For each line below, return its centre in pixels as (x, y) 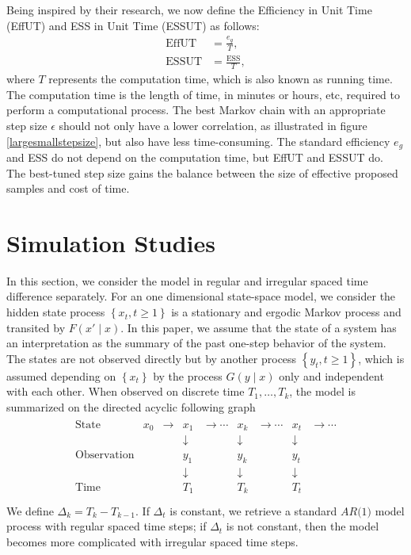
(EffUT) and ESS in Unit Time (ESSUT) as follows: (133, 25)
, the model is (322, 391)
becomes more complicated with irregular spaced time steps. (152, 541)
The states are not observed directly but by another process (152, 358)
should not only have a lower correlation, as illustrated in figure (213, 125)
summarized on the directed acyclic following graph (131, 407)
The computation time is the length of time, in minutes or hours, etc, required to (203, 94)
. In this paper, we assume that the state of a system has (259, 327)
